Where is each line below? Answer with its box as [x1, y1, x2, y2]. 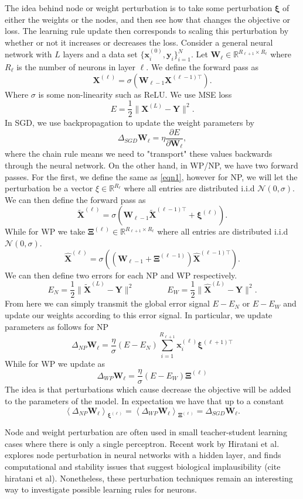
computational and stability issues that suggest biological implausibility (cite [5, 460, 281, 473]
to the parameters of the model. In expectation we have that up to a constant [5, 394, 284, 407]
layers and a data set [63, 48, 138, 60]
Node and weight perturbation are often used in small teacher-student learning [5, 426, 287, 438]
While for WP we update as [5, 357, 105, 369]
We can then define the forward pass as [5, 193, 146, 205]
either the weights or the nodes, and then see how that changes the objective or [5, 13, 290, 25]
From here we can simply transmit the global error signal [5, 297, 210, 309]
